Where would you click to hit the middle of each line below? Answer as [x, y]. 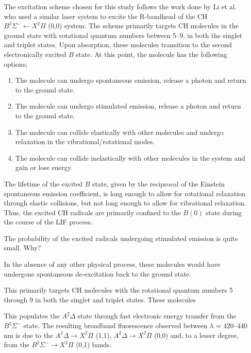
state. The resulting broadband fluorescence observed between [116, 325]
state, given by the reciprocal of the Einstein [159, 183]
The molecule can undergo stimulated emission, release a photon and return [128, 106]
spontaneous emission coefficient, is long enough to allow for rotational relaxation [125, 193]
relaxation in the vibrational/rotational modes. [85, 141]
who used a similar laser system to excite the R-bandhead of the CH [106, 16]
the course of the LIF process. [48, 222]
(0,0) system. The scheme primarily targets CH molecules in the [143, 26]
